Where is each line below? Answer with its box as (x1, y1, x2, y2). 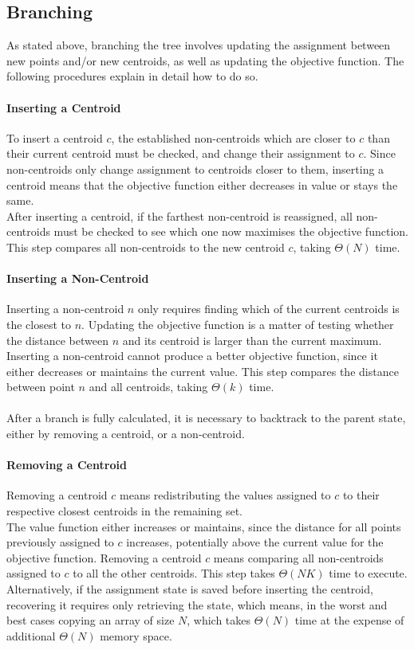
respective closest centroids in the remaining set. (6, 503, 243, 519)
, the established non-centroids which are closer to (111, 129, 356, 146)
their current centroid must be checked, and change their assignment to (6, 145, 355, 162)
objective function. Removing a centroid (6, 549, 202, 566)
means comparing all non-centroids (213, 549, 384, 566)
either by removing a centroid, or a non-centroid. (6, 425, 245, 442)
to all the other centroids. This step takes (73, 565, 275, 581)
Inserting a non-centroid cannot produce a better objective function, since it (6, 347, 378, 364)
